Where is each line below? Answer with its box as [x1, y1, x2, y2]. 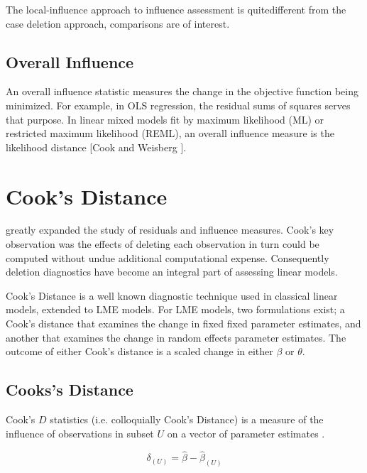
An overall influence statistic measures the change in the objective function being [6, 84, 358, 99]
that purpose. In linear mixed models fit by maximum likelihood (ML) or [6, 112, 324, 126]
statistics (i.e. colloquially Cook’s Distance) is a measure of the [50, 412, 324, 427]
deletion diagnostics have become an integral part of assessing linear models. [6, 264, 338, 279]
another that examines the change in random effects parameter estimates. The [6, 330, 346, 344]
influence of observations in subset [6, 425, 154, 440]
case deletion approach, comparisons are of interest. [6, 16, 230, 31]
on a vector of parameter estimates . [167, 425, 325, 440]
